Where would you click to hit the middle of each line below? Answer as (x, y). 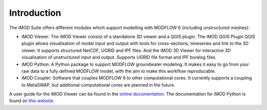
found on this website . (32, 101)
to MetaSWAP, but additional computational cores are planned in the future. (98, 85)
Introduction (35, 13)
